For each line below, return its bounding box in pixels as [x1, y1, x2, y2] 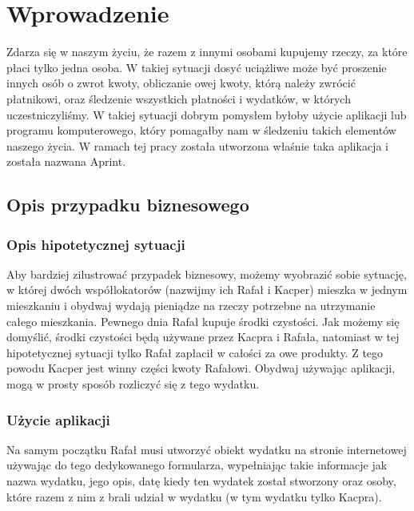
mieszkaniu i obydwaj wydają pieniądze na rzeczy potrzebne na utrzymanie [6, 297, 376, 314]
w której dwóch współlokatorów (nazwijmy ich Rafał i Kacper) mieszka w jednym [6, 281, 408, 298]
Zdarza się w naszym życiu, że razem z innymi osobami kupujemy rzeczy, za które [6, 43, 408, 60]
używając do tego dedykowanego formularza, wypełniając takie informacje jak [6, 457, 388, 473]
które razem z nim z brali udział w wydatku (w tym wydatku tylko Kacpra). [6, 488, 382, 505]
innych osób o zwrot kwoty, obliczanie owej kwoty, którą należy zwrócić [6, 74, 356, 91]
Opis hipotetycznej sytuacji [6, 234, 185, 254]
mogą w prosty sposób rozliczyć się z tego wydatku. [6, 376, 260, 392]
